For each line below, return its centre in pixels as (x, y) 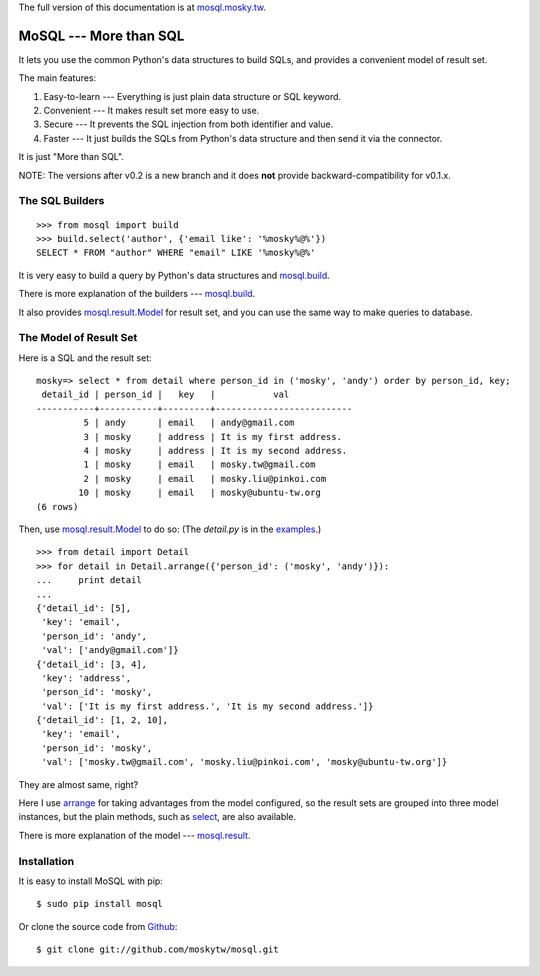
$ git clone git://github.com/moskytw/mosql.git (157, 949)
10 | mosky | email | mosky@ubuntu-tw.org (200, 493)
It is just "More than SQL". (71, 157)
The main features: (57, 78)
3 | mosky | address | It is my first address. (212, 436)
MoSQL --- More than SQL (101, 35)
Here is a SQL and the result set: (85, 357)
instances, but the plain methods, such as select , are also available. (157, 817)
